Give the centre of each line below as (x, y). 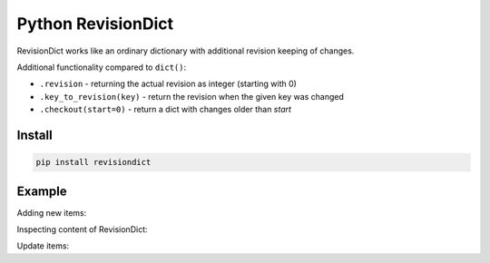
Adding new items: (52, 212)
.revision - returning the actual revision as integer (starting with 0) (168, 84)
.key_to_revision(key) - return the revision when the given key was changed (192, 96)
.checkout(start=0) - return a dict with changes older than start (166, 110)
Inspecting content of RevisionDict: (82, 229)
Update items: (43, 246)
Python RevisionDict (95, 24)
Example (42, 191)
